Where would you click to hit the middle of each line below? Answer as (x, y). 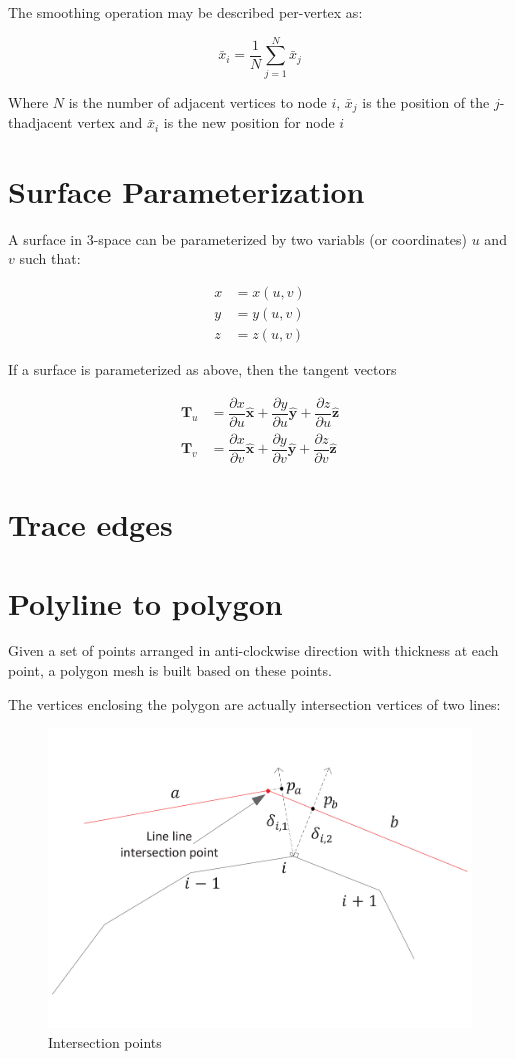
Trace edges (90, 524)
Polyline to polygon (145, 602)
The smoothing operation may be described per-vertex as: (185, 12)
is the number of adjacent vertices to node (197, 101)
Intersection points (105, 1041)
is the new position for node (249, 122)
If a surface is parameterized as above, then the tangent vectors (202, 369)
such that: (50, 258)
